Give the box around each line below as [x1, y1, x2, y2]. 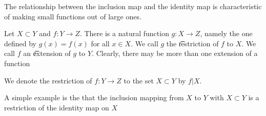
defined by [4, 38, 37, 48]
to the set [124, 75, 154, 85]
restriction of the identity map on [4, 102, 109, 112]
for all [91, 38, 110, 48]
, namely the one [200, 28, 253, 39]
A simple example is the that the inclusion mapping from [4, 92, 184, 103]
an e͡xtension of [23, 48, 71, 59]
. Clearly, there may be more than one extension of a [92, 48, 258, 59]
